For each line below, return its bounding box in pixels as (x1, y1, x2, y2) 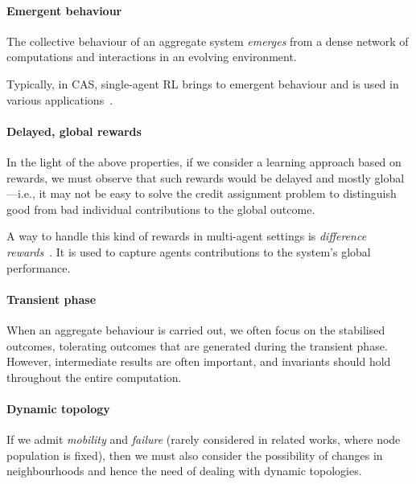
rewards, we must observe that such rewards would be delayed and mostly (6, 169, 371, 186)
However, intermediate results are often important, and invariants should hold (6, 353, 391, 370)
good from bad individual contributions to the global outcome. (6, 200, 315, 217)
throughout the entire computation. (6, 368, 182, 385)
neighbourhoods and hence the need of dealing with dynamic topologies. (6, 462, 362, 479)
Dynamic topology (6, 400, 110, 416)
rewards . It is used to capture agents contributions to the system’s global (6, 243, 371, 260)
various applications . (6, 91, 113, 108)
